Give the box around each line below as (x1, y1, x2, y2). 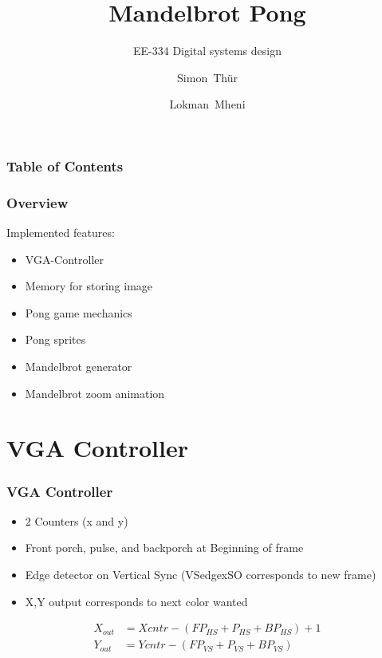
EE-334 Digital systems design (133, 42, 282, 59)
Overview (6, 192, 69, 212)
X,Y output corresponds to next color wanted (25, 593, 248, 609)
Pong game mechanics (25, 304, 132, 321)
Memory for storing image (25, 278, 153, 294)
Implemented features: (6, 224, 115, 241)
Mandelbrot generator (25, 358, 132, 375)
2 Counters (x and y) (25, 512, 128, 529)
